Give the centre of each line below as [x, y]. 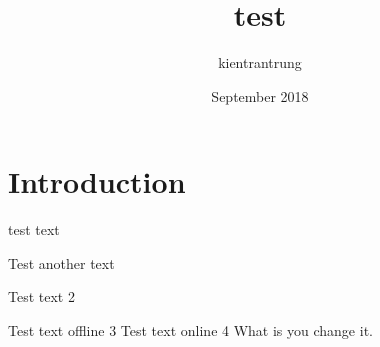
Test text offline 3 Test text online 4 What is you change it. [190, 330]
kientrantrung [260, 62]
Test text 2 [41, 296]
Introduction [97, 181]
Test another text [61, 262]
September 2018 [260, 95]
